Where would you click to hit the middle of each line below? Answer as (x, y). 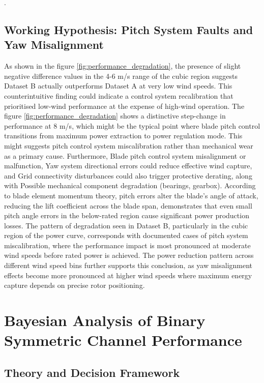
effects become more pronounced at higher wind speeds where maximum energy (128, 275)
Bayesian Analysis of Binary (105, 320)
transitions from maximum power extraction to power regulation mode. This (123, 136)
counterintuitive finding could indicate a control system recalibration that (119, 95)
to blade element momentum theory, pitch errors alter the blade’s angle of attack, (131, 195)
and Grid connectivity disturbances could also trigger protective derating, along (128, 175)
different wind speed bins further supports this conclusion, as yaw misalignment (128, 265)
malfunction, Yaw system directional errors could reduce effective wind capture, (128, 166)
